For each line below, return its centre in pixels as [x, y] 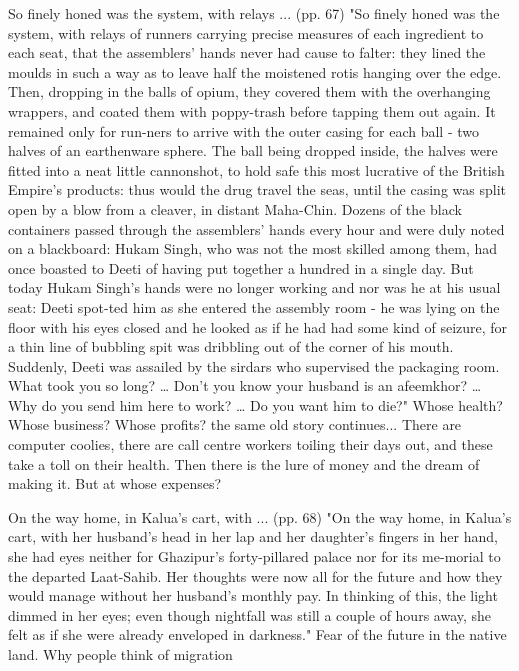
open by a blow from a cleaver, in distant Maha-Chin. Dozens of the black [235, 208]
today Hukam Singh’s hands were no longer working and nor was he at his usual [254, 287]
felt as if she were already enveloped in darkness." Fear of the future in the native [257, 634]
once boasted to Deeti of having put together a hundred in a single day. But [241, 267]
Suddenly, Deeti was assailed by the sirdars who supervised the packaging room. [254, 365]
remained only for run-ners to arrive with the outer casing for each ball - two [244, 130]
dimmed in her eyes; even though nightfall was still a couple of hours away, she [250, 614]
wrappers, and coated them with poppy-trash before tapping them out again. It [252, 110]
